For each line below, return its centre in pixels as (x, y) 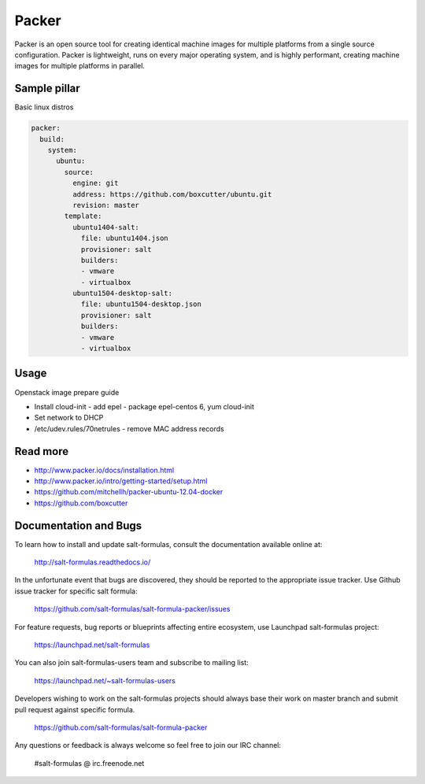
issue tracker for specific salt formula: (76, 591)
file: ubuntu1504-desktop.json (141, 304)
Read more (42, 451)
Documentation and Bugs (78, 525)
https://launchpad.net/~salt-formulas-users (105, 680)
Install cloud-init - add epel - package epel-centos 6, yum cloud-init (144, 406)
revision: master (105, 205)
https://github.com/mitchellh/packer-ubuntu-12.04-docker (129, 492)
